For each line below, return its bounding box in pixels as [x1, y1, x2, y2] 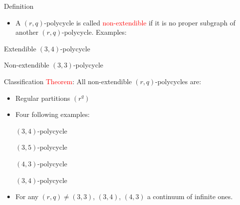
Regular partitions [15, 92, 70, 103]
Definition [4, 1, 34, 11]
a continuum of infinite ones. [147, 191, 233, 202]
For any [15, 191, 39, 202]
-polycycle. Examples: [62, 27, 127, 37]
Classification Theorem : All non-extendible [4, 76, 132, 86]
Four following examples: [15, 109, 90, 119]
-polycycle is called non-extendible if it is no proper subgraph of [44, 17, 236, 27]
